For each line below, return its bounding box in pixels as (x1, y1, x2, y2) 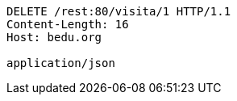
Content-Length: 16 (6, 18, 129, 31)
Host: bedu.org (6, 31, 102, 44)
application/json (6, 57, 115, 69)
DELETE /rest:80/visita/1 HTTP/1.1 (6, 5, 231, 18)
